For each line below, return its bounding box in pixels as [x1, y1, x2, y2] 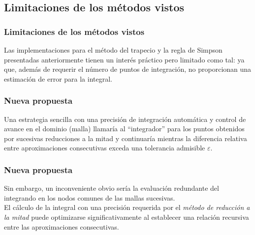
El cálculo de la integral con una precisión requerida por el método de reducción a [4, 202, 250, 212]
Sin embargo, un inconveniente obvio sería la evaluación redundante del [4, 183, 219, 193]
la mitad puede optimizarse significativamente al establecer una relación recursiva [4, 211, 249, 222]
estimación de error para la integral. [4, 73, 112, 84]
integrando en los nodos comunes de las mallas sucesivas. [4, 192, 175, 203]
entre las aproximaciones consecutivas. [4, 221, 119, 232]
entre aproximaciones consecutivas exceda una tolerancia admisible [4, 143, 205, 153]
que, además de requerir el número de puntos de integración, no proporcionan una [4, 64, 252, 74]
